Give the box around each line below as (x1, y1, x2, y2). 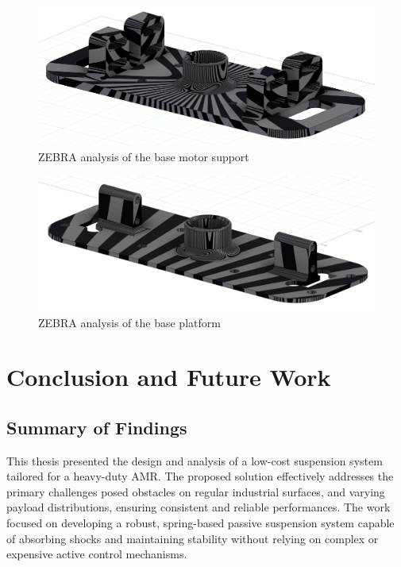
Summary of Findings (6, 415, 187, 439)
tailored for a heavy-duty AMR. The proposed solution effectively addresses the (6, 468, 394, 484)
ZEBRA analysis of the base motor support (38, 148, 249, 164)
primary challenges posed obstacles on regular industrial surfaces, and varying (6, 483, 385, 499)
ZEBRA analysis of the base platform (38, 314, 221, 330)
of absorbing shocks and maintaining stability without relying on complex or (6, 530, 379, 546)
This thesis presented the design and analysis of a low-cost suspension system (6, 452, 383, 469)
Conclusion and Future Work (6, 361, 331, 393)
